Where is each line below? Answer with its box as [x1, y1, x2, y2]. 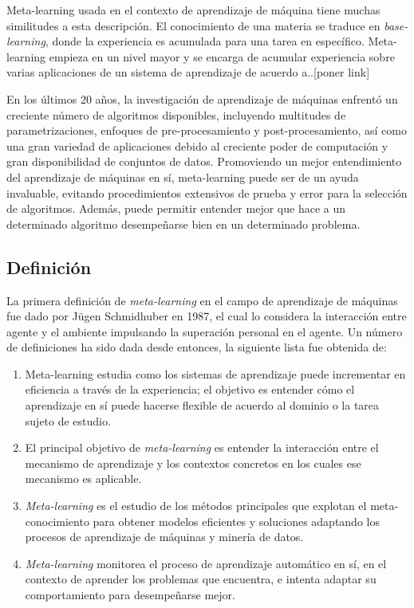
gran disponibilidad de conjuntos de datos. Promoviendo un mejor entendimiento [6, 153, 402, 170]
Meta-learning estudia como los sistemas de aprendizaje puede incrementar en [25, 365, 406, 382]
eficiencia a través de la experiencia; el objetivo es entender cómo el [25, 381, 355, 398]
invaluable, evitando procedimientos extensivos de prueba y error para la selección [6, 184, 408, 201]
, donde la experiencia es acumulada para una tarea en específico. [45, 33, 365, 49]
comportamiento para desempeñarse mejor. [25, 586, 235, 603]
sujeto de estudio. [25, 412, 111, 429]
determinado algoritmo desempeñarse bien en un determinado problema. [6, 215, 361, 232]
